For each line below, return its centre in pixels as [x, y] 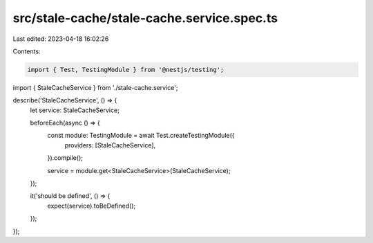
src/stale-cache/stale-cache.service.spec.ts [145, 18]
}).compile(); [65, 158]
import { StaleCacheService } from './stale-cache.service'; [95, 87]
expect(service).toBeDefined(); [92, 206]
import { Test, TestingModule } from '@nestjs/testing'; [126, 70]
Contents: [27, 51]
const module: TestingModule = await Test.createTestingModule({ [141, 136]
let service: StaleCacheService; [75, 110]
